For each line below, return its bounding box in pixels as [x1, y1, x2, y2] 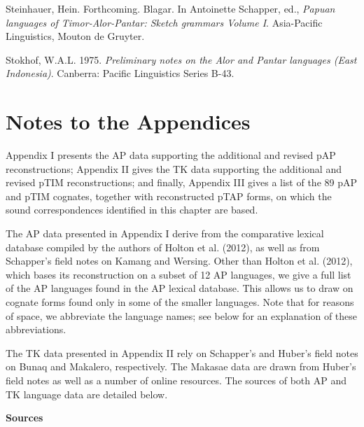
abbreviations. [6, 322, 66, 337]
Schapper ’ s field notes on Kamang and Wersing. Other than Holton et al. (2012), [6, 253, 353, 268]
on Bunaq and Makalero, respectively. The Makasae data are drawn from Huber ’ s [6, 359, 356, 374]
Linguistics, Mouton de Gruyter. [6, 29, 145, 43]
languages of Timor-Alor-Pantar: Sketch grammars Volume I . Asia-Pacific [6, 15, 323, 29]
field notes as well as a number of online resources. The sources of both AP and [6, 373, 346, 387]
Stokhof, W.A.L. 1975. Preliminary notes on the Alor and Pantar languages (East [6, 52, 357, 66]
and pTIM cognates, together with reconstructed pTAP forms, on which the [6, 188, 332, 203]
